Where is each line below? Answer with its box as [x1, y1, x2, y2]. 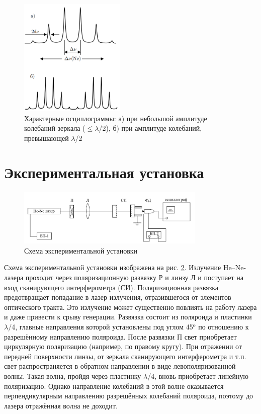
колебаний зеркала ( [24, 123, 85, 133]
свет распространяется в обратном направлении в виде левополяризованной [4, 361, 236, 371]
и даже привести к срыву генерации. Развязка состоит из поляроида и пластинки [4, 311, 252, 322]
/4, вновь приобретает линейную [147, 370, 248, 381]
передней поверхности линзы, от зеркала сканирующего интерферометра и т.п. [4, 351, 246, 361]
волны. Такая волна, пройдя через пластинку [4, 370, 141, 381]
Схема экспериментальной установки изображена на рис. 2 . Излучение [4, 262, 221, 273]
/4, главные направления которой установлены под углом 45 [8, 321, 193, 332]
